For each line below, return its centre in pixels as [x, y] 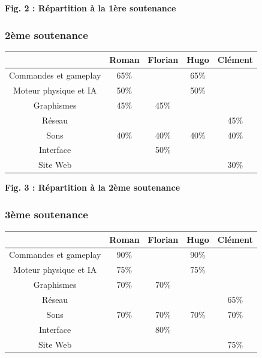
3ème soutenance [46, 214]
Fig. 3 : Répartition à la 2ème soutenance [93, 187]
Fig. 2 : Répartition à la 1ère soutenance [91, 8]
